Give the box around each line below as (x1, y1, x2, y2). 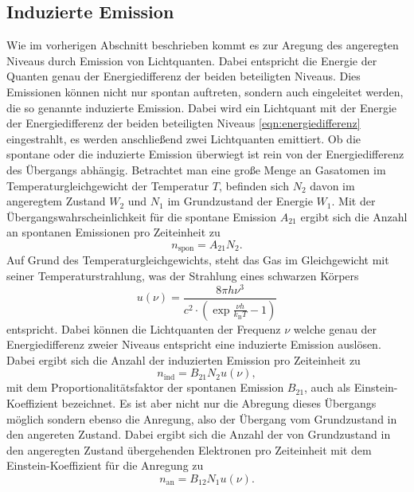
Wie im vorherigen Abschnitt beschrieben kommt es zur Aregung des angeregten (6, 37, 399, 53)
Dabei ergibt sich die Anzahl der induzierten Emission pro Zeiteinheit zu (6, 351, 361, 368)
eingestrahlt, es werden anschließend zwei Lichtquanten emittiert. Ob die (6, 130, 361, 146)
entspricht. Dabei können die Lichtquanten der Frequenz (6, 320, 281, 337)
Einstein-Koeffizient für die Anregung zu (6, 457, 204, 474)
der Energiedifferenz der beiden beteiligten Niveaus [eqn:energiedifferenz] (6, 115, 361, 131)
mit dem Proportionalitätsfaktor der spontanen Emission (6, 379, 284, 396)
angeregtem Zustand (6, 193, 106, 209)
